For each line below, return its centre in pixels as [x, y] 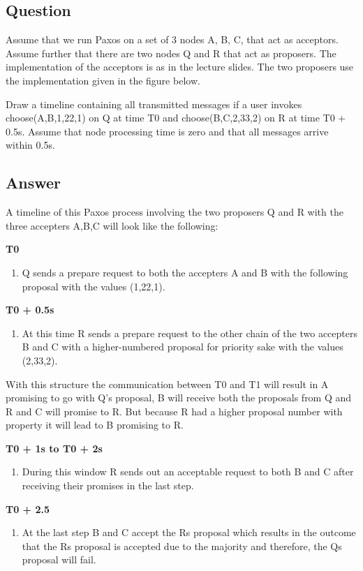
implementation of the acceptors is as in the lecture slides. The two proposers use [180, 67]
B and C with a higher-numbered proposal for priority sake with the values [183, 347]
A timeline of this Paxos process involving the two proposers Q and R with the [175, 212]
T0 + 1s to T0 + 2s [54, 448]
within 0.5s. [30, 145]
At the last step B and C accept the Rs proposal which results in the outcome [189, 532]
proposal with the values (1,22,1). [94, 286]
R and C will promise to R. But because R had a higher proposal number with [174, 411]
